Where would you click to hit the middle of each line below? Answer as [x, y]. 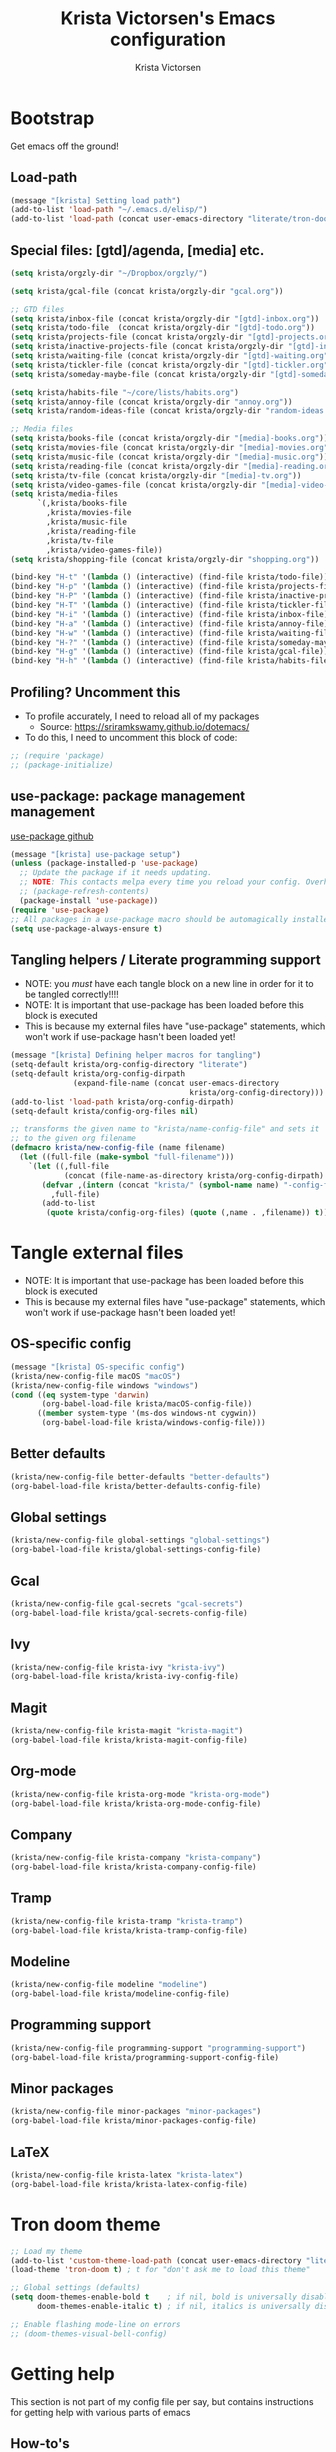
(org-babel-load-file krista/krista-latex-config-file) [129, 2184]
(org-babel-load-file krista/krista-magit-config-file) [129, 1740]
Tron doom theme [85, 2224]
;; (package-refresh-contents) [84, 892]
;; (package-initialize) [62, 765]
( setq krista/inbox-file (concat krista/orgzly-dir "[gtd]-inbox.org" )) [165, 318]
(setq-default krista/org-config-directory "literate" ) [129, 1065]
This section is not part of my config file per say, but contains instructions [162, 2401]
